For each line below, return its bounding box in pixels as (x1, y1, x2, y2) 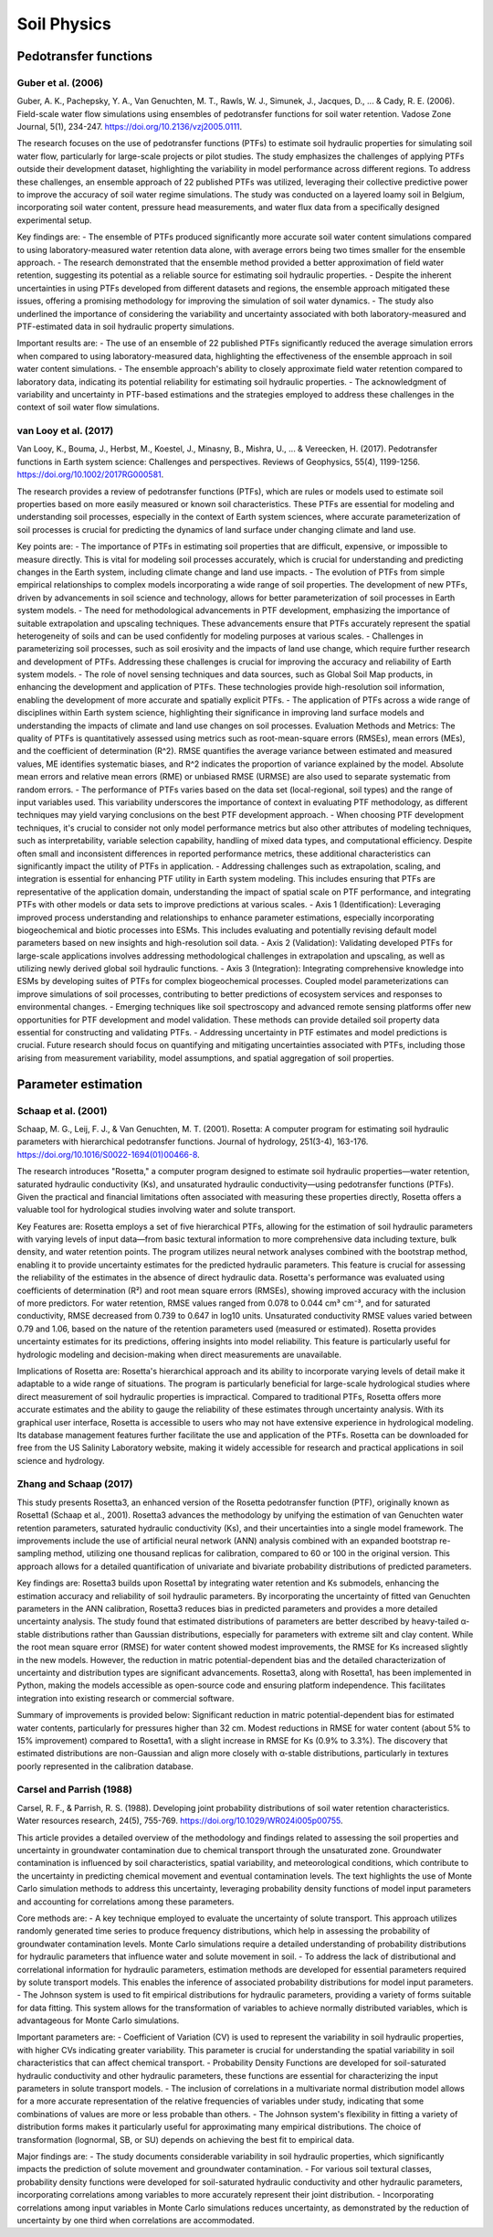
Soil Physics (16, 14, 111, 34)
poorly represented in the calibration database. (16, 1760, 194, 1772)
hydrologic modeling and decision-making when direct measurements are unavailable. (16, 1349, 342, 1360)
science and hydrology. (16, 1455, 105, 1466)
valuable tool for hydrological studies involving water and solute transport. (16, 1204, 296, 1215)
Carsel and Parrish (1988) (16, 1783, 132, 1796)
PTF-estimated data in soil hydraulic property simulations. (16, 321, 235, 332)
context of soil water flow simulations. (16, 402, 160, 413)
